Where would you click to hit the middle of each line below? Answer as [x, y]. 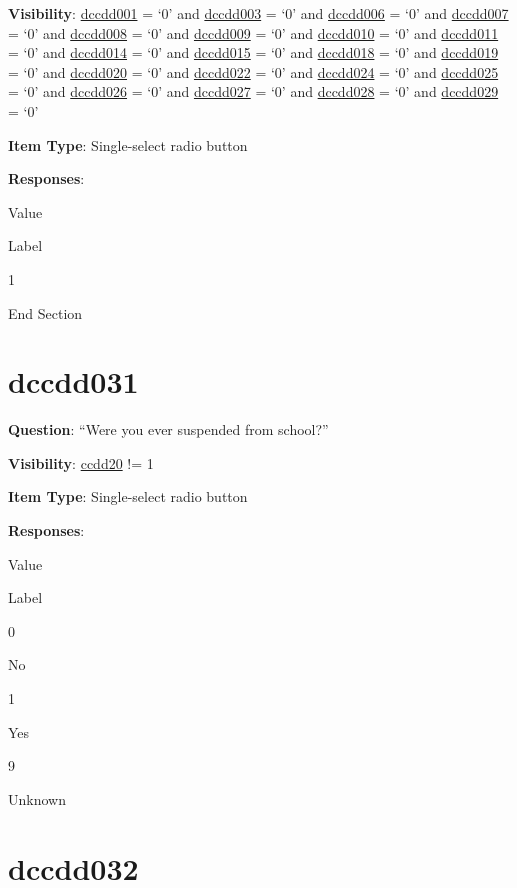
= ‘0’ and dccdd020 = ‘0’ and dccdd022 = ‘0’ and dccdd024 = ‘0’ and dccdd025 [253, 71]
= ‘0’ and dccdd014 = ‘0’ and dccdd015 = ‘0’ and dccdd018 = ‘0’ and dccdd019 [253, 52]
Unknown [37, 798]
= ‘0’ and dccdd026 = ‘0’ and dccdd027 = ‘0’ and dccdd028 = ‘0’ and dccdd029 [253, 91]
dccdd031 [73, 381]
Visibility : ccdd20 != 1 [81, 462]
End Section [45, 312]
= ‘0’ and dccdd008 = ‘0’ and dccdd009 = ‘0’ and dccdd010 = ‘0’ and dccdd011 [253, 32]
